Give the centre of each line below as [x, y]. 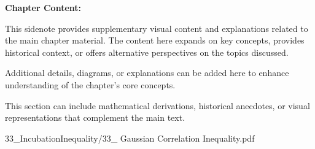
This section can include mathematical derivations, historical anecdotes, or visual [157, 105]
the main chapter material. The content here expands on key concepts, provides [155, 40]
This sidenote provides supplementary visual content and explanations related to [157, 28]
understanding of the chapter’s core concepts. [90, 84]
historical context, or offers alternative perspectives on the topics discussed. [147, 52]
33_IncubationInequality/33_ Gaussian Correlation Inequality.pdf [130, 138]
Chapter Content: [43, 7]
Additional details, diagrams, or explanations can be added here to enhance [147, 73]
